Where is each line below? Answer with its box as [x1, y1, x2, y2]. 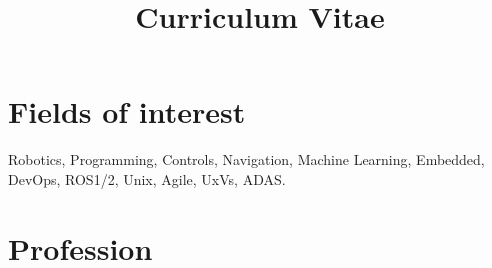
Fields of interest [8, 91, 246, 132]
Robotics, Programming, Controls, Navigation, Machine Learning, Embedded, [8, 149, 485, 170]
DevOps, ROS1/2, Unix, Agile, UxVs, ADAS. [8, 168, 286, 189]
